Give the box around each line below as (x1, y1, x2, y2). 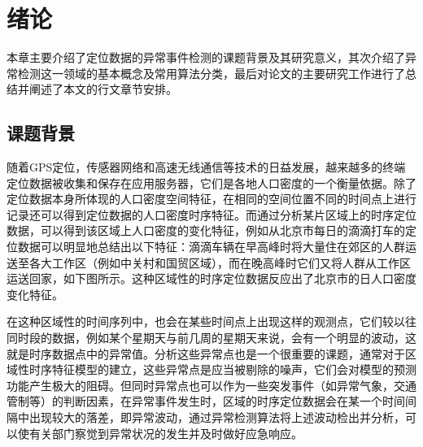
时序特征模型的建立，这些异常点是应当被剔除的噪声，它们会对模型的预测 (28, 361, 416, 378)
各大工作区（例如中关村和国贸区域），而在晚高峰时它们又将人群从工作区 (28, 254, 411, 271)
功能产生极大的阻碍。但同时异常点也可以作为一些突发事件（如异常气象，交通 (7, 376, 416, 393)
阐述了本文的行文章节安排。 (28, 80, 177, 98)
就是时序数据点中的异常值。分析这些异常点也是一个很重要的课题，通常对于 (7, 345, 405, 362)
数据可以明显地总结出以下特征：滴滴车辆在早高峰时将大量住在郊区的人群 (17, 238, 405, 255)
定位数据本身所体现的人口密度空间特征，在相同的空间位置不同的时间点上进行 (7, 190, 416, 207)
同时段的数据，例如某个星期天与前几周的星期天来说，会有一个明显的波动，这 (7, 329, 416, 346)
